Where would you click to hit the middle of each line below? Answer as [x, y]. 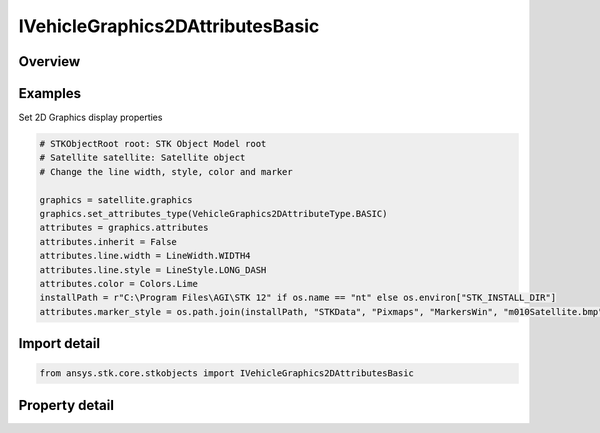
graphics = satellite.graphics [116, 199]
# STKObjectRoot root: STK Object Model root [153, 144]
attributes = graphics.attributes [124, 228]
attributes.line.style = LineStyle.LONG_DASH [153, 269]
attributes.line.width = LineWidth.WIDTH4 [145, 256]
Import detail [59, 343]
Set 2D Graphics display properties [90, 117]
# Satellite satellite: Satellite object [142, 158]
